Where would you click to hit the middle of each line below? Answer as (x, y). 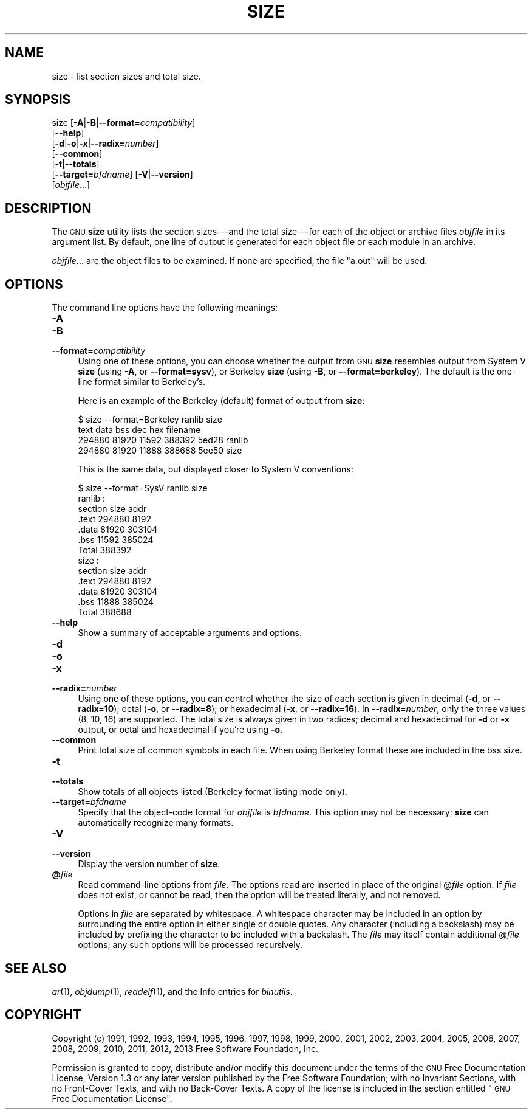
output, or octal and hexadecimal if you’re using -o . (180, 730)
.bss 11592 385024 (116, 540)
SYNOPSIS (38, 100)
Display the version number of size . (149, 864)
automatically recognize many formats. (156, 823)
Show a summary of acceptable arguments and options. (190, 633)
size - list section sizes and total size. (126, 76)
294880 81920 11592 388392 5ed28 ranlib (163, 440)
